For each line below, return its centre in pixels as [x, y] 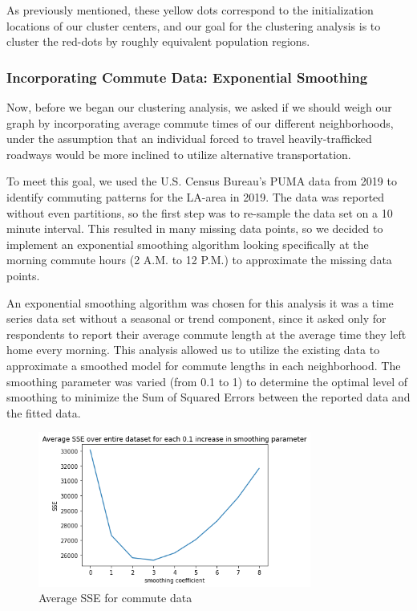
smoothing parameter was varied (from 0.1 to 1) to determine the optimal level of [207, 381]
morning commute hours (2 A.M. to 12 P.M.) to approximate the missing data [199, 260]
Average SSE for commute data [115, 598]
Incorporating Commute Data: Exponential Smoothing [187, 77]
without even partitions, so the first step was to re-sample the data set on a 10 [200, 212]
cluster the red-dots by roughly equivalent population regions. [158, 41]
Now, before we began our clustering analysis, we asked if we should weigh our [199, 107]
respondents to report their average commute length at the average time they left [206, 334]
